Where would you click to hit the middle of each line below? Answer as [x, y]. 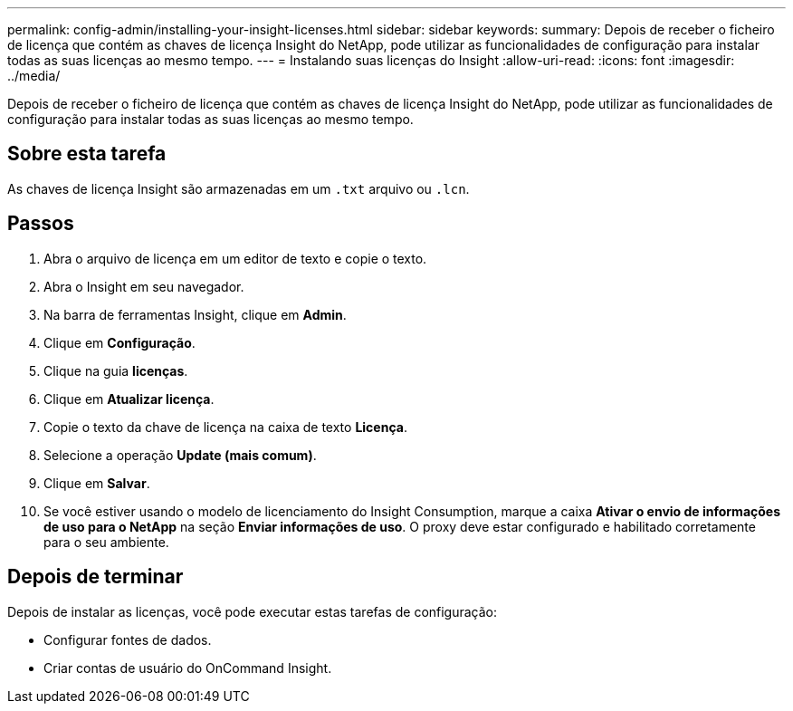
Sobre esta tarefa [87, 154]
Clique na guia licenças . [116, 370]
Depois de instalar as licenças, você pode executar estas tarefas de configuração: [253, 611]
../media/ [34, 76]
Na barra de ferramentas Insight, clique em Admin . [195, 314]
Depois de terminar [96, 577]
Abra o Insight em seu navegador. [144, 286]
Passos [41, 224]
